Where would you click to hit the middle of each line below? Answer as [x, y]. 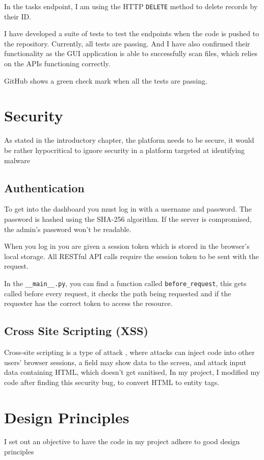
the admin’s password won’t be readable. [68, 229]
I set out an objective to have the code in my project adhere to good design [122, 441]
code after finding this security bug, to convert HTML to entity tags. [112, 382]
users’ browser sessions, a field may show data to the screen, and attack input [125, 362]
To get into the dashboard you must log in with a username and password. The [128, 209]
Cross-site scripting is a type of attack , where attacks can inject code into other [129, 352]
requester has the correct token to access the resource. [88, 303]
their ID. [18, 16]
